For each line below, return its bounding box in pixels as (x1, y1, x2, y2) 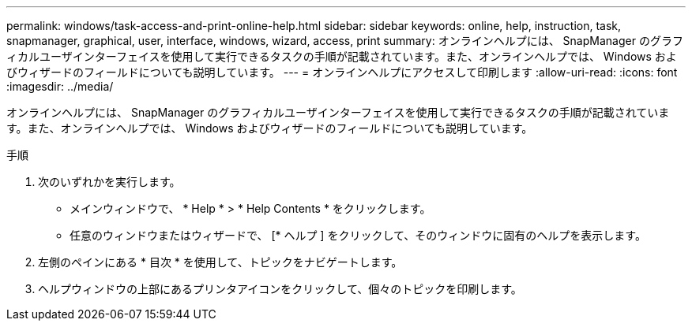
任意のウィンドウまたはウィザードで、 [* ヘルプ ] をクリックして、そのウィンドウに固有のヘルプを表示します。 (70, 229, 646, 242)
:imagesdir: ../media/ (6, 80, 114, 93)
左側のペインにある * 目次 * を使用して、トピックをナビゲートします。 (38, 255, 403, 269)
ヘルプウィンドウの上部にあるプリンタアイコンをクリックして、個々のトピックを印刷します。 (38, 282, 522, 295)
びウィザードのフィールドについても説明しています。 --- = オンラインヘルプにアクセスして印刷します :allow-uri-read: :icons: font (6, 65, 678, 79)
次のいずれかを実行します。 (38, 175, 181, 188)
